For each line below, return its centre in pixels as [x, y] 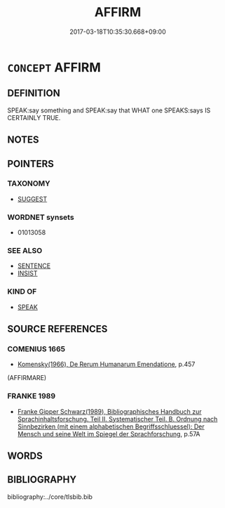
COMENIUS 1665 [36, 349]
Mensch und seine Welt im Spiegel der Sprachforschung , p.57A [109, 434]
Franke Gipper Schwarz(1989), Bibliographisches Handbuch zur [109, 411]
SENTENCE [34, 266]
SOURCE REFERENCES [57, 329]
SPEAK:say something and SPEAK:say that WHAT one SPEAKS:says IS [109, 110]
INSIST [27, 273]
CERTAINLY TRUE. [34, 117]
